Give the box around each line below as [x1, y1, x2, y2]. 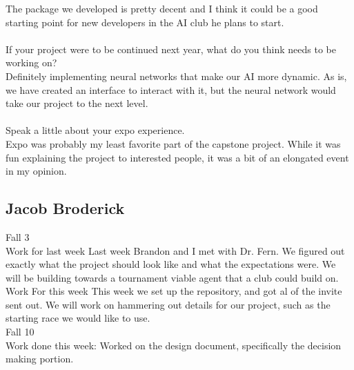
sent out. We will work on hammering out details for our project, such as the [6, 297, 331, 311]
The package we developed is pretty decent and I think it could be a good [6, 1, 318, 15]
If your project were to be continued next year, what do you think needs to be [6, 41, 336, 56]
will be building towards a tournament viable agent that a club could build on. [6, 270, 339, 284]
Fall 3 [6, 229, 30, 244]
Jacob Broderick [6, 197, 125, 219]
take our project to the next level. [6, 96, 148, 110]
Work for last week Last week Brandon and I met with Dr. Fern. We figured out [6, 243, 345, 257]
